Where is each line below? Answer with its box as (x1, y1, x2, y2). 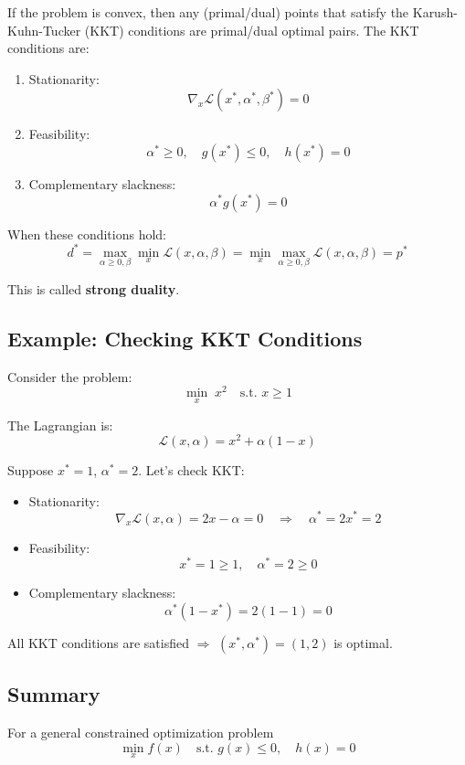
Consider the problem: (7, 367, 132, 386)
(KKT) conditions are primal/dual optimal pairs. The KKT (84, 20, 419, 39)
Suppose (7, 461, 54, 480)
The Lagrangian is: (7, 415, 113, 434)
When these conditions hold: (7, 224, 167, 243)
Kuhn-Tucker (7, 20, 81, 39)
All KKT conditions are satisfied (7, 632, 189, 652)
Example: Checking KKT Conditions (7, 324, 363, 352)
